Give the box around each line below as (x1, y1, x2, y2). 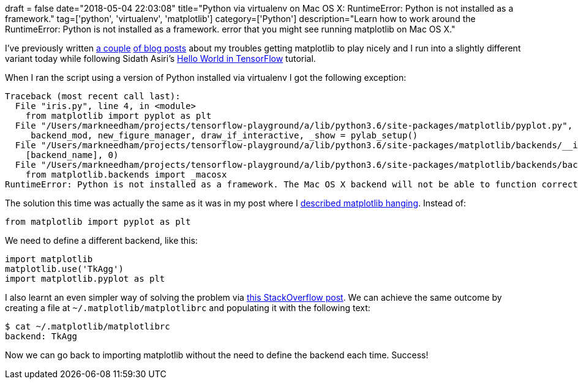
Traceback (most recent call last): (5, 91, 181, 101)
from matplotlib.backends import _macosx (25, 170, 227, 179)
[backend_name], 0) (25, 150, 119, 160)
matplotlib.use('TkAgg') (5, 264, 124, 274)
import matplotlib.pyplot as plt (5, 274, 165, 284)
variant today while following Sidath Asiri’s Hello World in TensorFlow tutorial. (5, 53, 316, 64)
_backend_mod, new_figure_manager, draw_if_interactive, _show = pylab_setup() (25, 130, 418, 140)
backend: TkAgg (5, 331, 78, 341)
